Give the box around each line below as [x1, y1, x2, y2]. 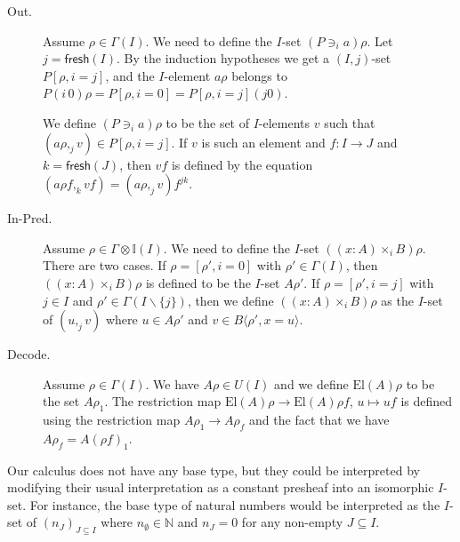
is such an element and [201, 132, 326, 151]
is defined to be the [145, 273, 251, 291]
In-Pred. [7, 209, 52, 227]
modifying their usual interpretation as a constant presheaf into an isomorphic [7, 478, 434, 497]
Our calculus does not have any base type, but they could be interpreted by [7, 460, 420, 479]
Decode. [7, 345, 51, 363]
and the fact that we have [249, 410, 390, 429]
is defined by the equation [171, 155, 313, 173]
